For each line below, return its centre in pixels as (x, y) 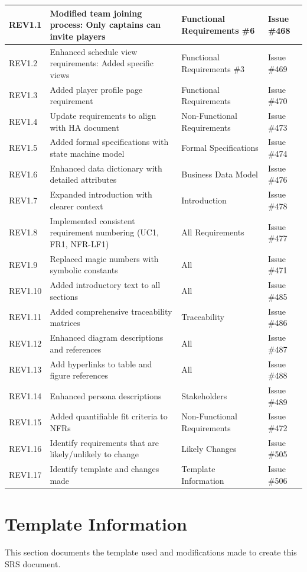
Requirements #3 (213, 68)
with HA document (84, 127)
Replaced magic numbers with (104, 258)
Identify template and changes (104, 469)
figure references (79, 375)
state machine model (87, 153)
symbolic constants (84, 270)
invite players (78, 36)
